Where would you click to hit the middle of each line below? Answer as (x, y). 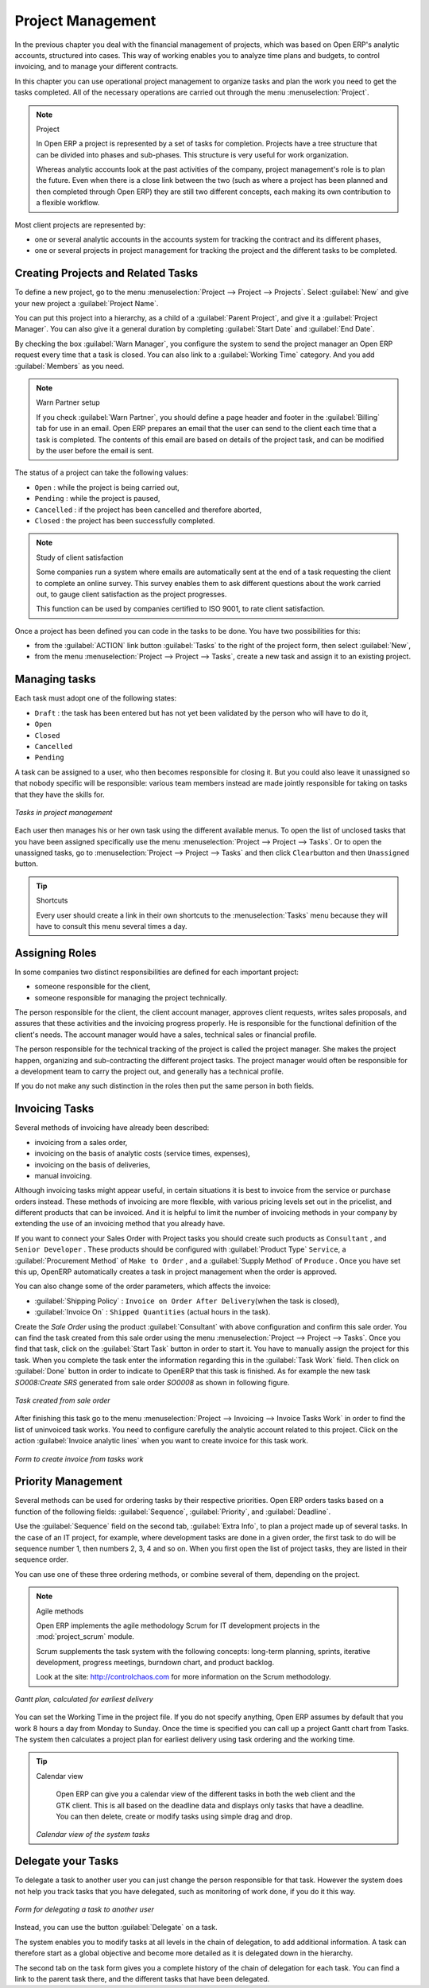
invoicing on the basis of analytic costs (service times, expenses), (142, 1154)
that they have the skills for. (60, 794)
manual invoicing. (63, 1175)
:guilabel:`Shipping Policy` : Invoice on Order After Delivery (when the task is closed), (187, 1301)
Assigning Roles (56, 953)
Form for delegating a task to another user (85, 1909)
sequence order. (42, 1559)
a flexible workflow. (68, 203)
